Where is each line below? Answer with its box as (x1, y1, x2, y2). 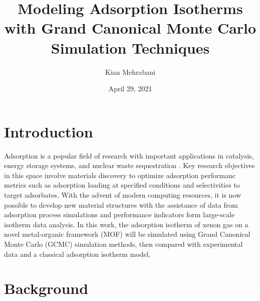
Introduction (4, 121, 93, 141)
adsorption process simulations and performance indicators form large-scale (4, 209, 235, 220)
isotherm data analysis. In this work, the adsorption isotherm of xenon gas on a (4, 219, 248, 229)
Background (4, 278, 89, 298)
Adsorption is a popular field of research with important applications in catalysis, (4, 150, 254, 161)
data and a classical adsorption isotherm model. (4, 248, 151, 259)
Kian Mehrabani (105, 66, 155, 77)
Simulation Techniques (51, 37, 210, 58)
